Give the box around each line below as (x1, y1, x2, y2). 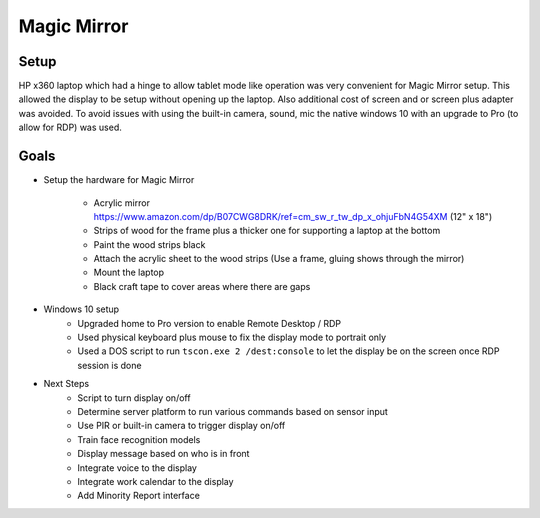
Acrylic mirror (93, 196, 150, 209)
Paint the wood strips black (93, 238, 206, 250)
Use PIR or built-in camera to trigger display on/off (77, 420, 286, 432)
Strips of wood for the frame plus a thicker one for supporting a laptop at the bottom (93, 225, 441, 237)
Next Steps (43, 378, 90, 390)
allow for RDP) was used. (18, 121, 122, 134)
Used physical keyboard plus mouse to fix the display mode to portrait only (77, 331, 387, 344)
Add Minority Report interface (77, 490, 200, 502)
